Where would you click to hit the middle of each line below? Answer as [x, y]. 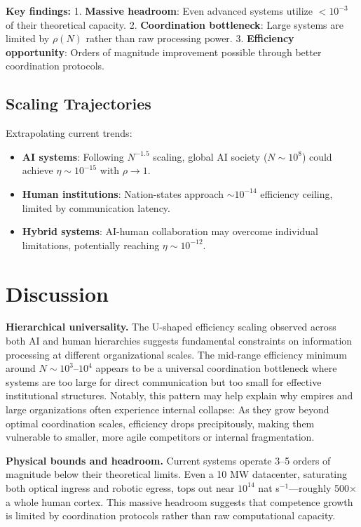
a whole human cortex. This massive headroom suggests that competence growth [179, 501]
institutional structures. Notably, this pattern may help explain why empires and [179, 395]
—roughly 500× [323, 487]
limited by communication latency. [96, 207]
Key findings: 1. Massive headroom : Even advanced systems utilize [159, 11]
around [21, 368]
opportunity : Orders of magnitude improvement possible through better [164, 52]
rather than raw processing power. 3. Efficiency [190, 38]
